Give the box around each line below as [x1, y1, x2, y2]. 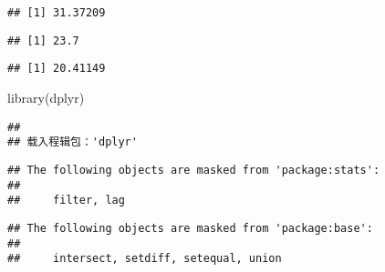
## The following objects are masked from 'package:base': [7, 221, 373, 235]
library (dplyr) [7, 87, 85, 106]
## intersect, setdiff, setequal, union [7, 252, 282, 266]
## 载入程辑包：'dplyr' [7, 136, 138, 149]
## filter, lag [7, 194, 125, 207]
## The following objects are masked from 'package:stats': [7, 163, 380, 176]
